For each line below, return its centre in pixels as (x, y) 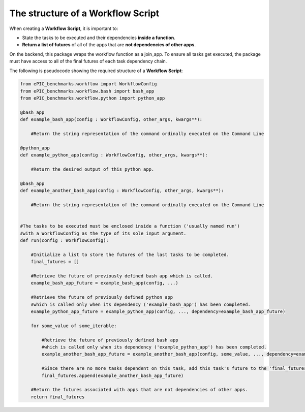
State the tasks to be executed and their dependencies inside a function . (99, 38)
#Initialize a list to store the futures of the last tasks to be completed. (130, 255)
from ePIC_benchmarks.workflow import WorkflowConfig (88, 84)
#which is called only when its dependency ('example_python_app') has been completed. (154, 347)
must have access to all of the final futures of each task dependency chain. (88, 61)
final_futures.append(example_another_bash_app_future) (113, 375)
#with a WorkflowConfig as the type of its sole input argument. (103, 233)
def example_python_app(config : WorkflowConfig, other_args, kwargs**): (114, 155)
